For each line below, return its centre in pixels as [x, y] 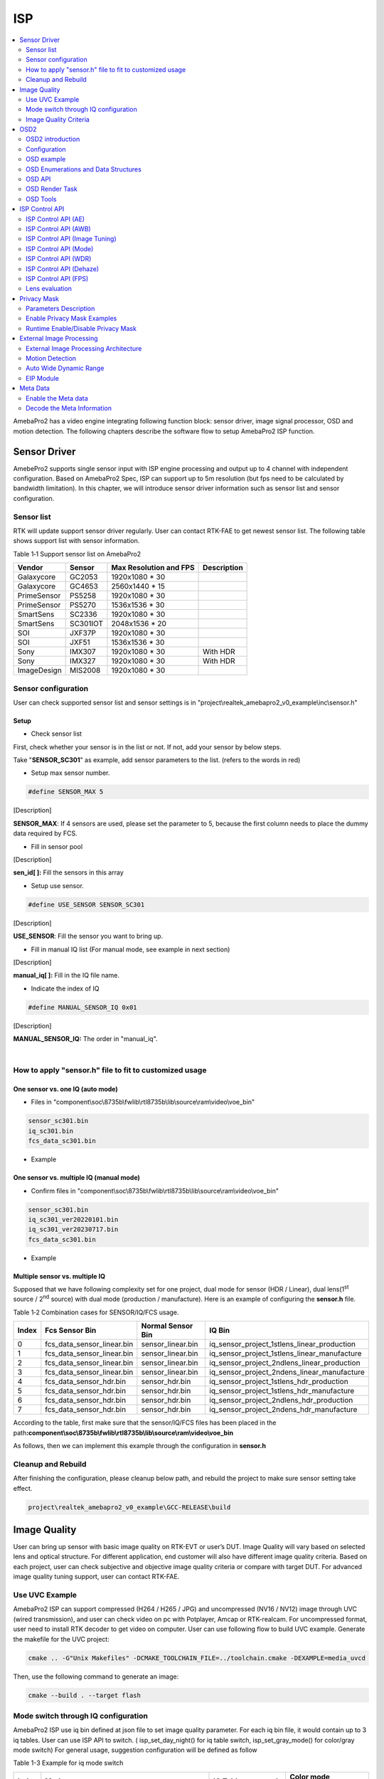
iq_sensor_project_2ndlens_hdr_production [281, 1400]
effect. [23, 1488]
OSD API [38, 179]
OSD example [46, 159]
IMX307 [83, 652]
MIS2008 [85, 670]
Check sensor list [56, 734]
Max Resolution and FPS [153, 568]
